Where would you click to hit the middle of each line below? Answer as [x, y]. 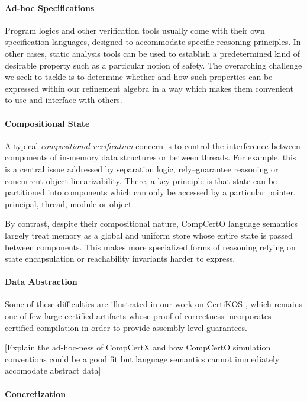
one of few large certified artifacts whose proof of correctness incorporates [138, 316]
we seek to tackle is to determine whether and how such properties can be [139, 77]
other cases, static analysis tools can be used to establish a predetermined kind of [152, 53]
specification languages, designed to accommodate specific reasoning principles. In [153, 42]
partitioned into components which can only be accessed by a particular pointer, [150, 192]
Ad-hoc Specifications [50, 7]
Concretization [35, 393]
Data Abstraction [41, 282]
